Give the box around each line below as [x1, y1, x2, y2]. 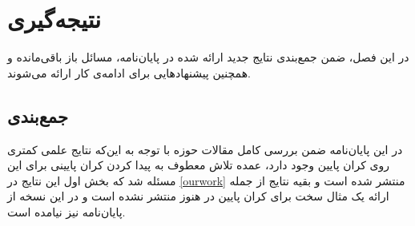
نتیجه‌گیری [7, 2, 101, 35]
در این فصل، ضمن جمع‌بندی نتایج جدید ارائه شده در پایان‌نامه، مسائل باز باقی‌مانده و [7, 49, 409, 65]
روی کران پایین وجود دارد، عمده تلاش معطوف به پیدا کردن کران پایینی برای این [7, 157, 390, 173]
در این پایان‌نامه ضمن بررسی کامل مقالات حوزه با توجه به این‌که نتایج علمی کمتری [7, 141, 403, 157]
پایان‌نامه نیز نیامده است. [7, 203, 126, 220]
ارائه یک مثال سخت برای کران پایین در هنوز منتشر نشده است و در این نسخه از [7, 188, 389, 204]
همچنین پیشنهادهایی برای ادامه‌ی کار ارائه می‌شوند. [7, 64, 251, 81]
